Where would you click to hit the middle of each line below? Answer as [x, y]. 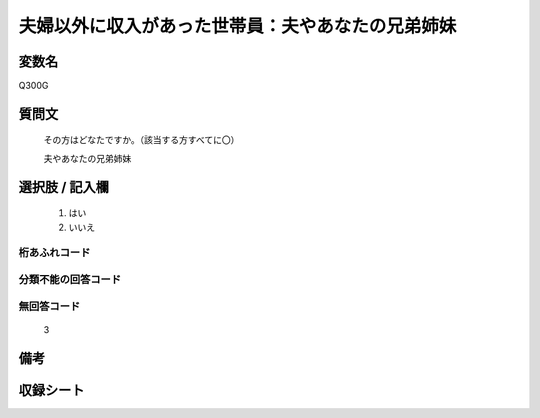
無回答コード [49, 306]
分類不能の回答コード [70, 279]
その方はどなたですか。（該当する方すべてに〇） [141, 140]
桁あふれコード [54, 253]
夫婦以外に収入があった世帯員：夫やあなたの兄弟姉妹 [237, 26]
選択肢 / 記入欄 [64, 186]
